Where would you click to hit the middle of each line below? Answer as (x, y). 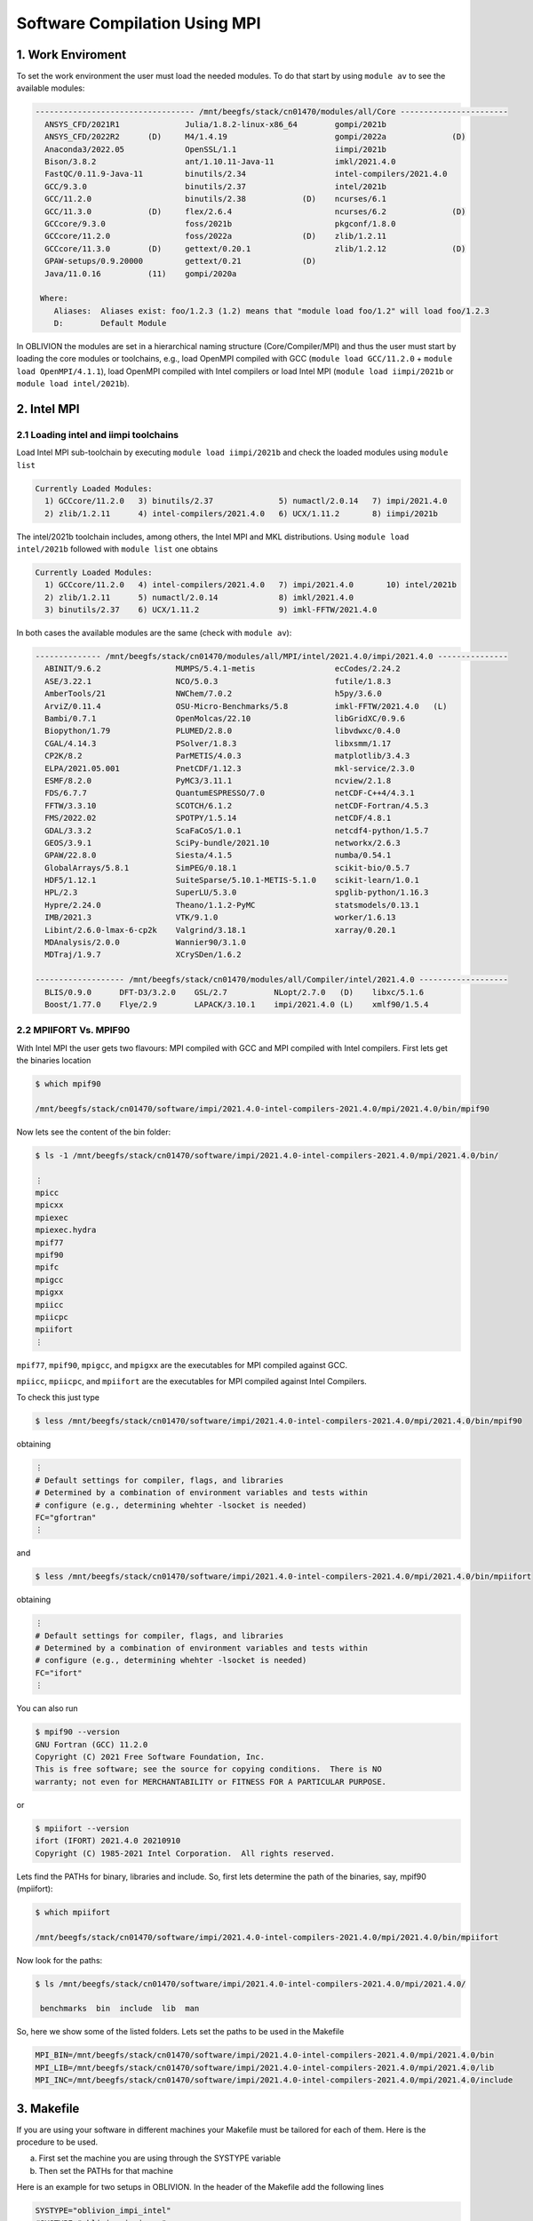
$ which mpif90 (68, 1084)
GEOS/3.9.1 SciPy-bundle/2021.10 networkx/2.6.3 (223, 843)
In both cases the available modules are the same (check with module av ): (154, 633)
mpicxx (49, 1205)
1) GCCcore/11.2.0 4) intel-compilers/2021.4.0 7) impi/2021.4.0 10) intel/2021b (251, 585)
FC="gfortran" (66, 1517)
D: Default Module (110, 323)
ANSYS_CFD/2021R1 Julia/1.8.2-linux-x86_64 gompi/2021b (215, 124)
